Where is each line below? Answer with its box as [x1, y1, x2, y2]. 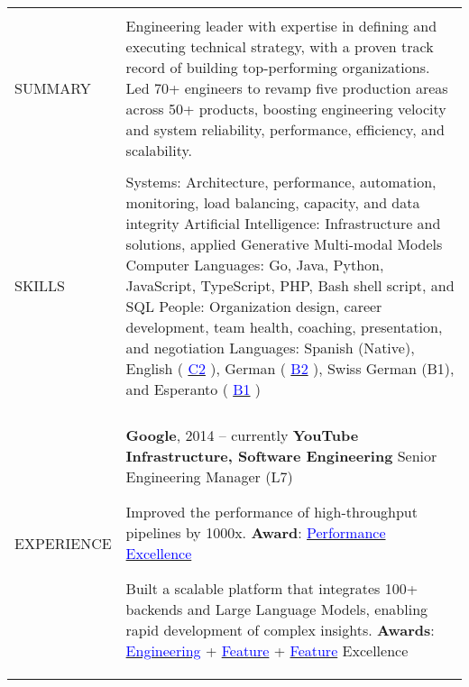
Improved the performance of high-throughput [125, 501, 418, 522]
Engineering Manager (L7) [125, 466, 293, 487]
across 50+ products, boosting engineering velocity [125, 98, 446, 119]
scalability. [125, 140, 193, 160]
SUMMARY [14, 78, 91, 98]
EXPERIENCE [14, 532, 112, 554]
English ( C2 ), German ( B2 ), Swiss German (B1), [125, 358, 455, 379]
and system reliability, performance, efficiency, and [125, 119, 445, 140]
